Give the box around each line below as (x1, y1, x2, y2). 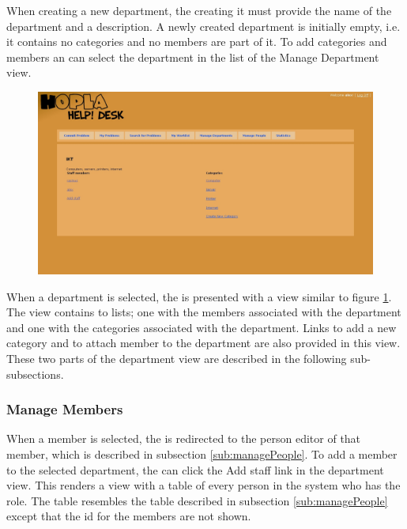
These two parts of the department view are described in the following (6, 350, 347, 366)
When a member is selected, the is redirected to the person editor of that (6, 430, 361, 447)
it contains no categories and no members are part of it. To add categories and (6, 33, 387, 50)
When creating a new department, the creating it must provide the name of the (6, 2, 392, 18)
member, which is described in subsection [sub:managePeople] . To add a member (6, 445, 398, 462)
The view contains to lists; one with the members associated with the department (6, 304, 401, 320)
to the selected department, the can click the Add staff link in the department (6, 461, 384, 478)
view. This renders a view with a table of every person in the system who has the (6, 477, 401, 493)
